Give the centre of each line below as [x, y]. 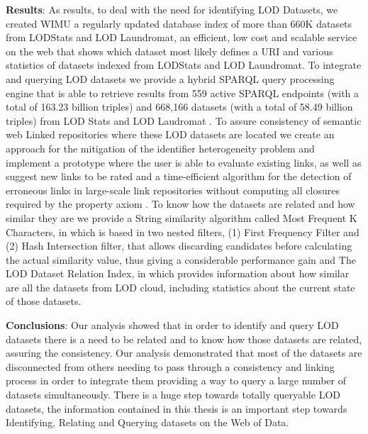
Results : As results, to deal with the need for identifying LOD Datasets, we [172, 9]
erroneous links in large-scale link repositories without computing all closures [173, 190]
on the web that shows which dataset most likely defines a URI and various [169, 51]
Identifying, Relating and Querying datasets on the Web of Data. [147, 422]
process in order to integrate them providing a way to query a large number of [176, 380]
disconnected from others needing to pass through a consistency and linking [170, 366]
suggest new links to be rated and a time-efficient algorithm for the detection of [179, 176]
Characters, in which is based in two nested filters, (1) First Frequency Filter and [183, 232]
